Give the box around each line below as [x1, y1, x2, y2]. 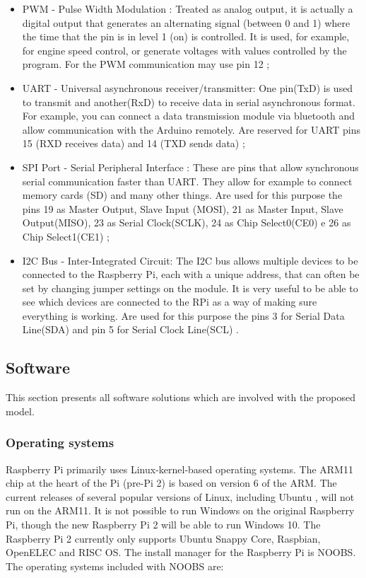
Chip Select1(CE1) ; [22, 229, 110, 243]
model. [6, 403, 35, 418]
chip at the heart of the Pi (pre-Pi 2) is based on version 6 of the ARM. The [6, 475, 337, 490]
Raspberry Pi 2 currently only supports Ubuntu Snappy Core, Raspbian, [6, 531, 321, 545]
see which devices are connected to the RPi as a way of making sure [22, 294, 317, 309]
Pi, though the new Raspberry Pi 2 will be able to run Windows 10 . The [6, 517, 321, 532]
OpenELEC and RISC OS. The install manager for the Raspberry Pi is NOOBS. [6, 545, 356, 560]
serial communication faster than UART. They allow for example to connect [22, 173, 353, 188]
